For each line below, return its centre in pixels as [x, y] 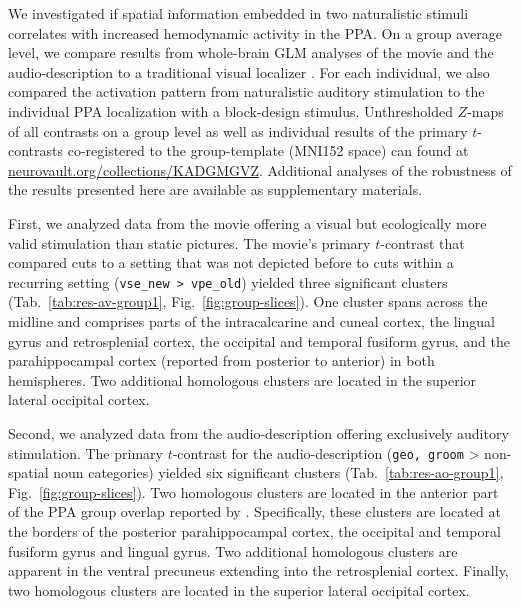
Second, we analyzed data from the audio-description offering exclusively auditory [258, 432]
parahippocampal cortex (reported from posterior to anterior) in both [221, 360]
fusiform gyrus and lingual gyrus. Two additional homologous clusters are [233, 550]
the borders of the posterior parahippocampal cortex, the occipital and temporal [254, 530]
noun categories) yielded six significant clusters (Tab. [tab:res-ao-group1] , [278, 472]
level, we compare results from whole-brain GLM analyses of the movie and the [251, 52]
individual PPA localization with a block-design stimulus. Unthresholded [230, 110]
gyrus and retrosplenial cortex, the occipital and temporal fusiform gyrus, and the [259, 340]
